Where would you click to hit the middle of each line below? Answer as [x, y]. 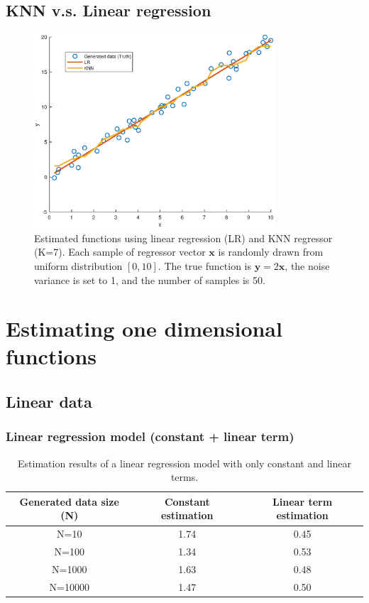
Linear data [49, 402]
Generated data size [69, 501]
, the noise [307, 265]
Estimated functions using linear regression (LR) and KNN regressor [183, 238]
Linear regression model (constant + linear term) [150, 436]
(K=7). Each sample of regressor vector [120, 252]
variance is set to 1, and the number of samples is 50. [150, 279]
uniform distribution [78, 265]
